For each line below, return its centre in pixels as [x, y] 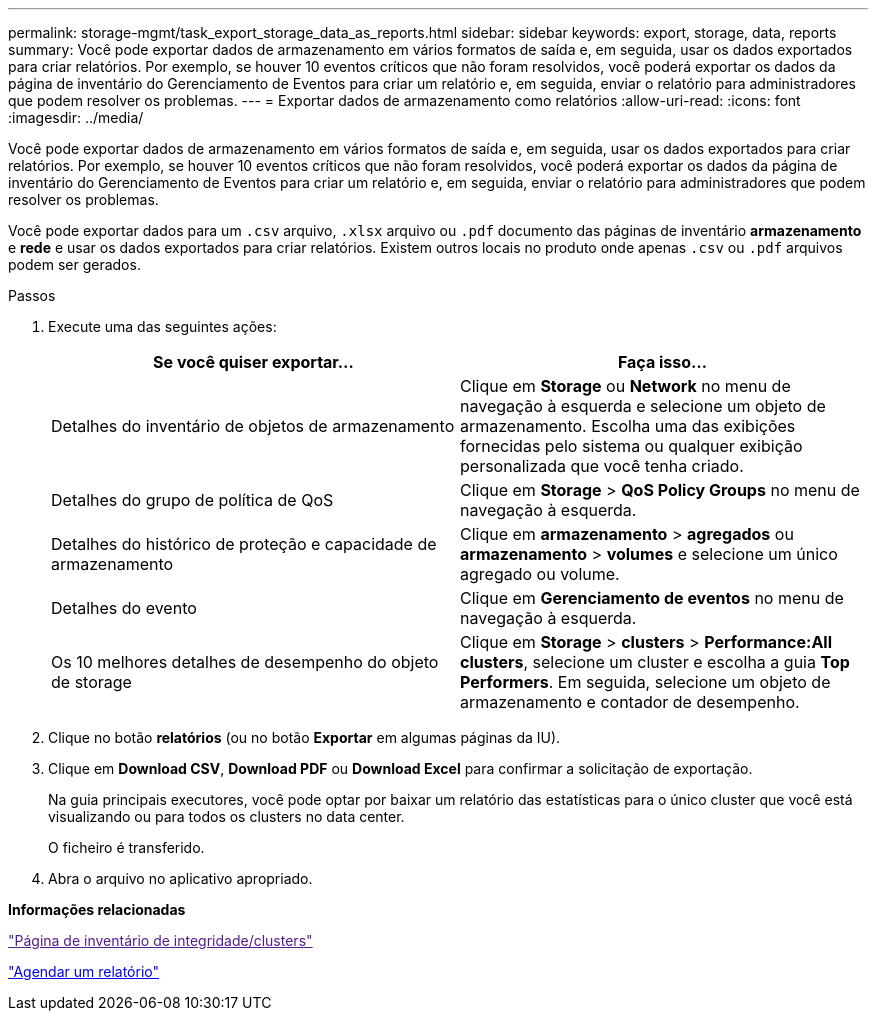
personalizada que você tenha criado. [602, 466]
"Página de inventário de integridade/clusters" [160, 940]
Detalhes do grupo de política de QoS [192, 500]
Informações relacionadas [97, 909]
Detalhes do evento [124, 608]
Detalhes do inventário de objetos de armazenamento [253, 426]
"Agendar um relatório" [84, 971]
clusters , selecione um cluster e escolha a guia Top [655, 662]
